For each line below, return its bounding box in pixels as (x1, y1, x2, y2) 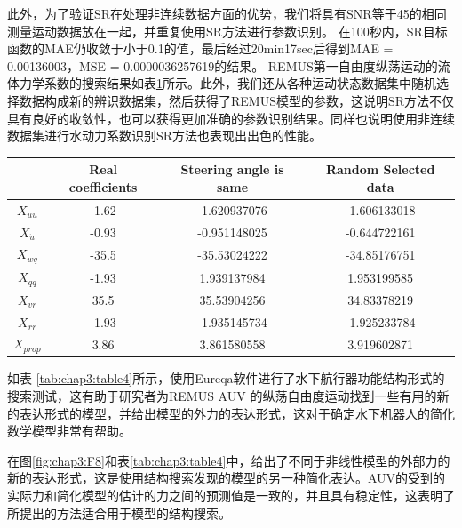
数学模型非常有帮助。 (7, 421, 131, 440)
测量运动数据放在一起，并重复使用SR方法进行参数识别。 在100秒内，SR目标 (7, 21, 448, 40)
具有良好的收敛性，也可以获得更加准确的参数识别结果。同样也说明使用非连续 (7, 108, 455, 127)
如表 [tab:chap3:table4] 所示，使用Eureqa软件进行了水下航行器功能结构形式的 (7, 369, 445, 388)
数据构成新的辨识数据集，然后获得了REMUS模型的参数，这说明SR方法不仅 (19, 91, 455, 109)
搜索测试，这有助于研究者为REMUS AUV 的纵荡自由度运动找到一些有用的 (7, 387, 437, 405)
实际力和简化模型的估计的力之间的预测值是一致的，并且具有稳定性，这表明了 (7, 485, 455, 504)
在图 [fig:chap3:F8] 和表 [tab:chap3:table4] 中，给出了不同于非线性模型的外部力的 (7, 451, 450, 469)
